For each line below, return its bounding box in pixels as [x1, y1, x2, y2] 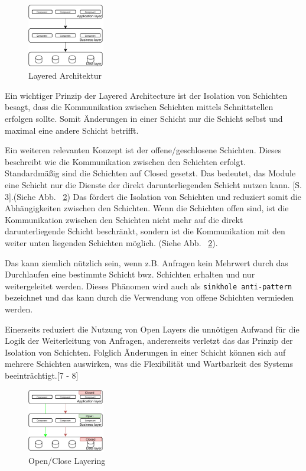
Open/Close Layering [28, 454, 106, 466]
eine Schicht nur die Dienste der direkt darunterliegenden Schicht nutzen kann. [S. [5, 178, 302, 191]
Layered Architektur [28, 69, 102, 82]
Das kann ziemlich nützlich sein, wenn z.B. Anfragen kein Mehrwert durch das [5, 256, 288, 269]
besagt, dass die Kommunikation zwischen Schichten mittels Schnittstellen [5, 101, 274, 113]
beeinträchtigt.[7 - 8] [5, 369, 79, 381]
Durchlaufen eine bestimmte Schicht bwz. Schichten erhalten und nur [5, 268, 255, 280]
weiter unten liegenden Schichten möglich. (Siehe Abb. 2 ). [5, 236, 218, 249]
